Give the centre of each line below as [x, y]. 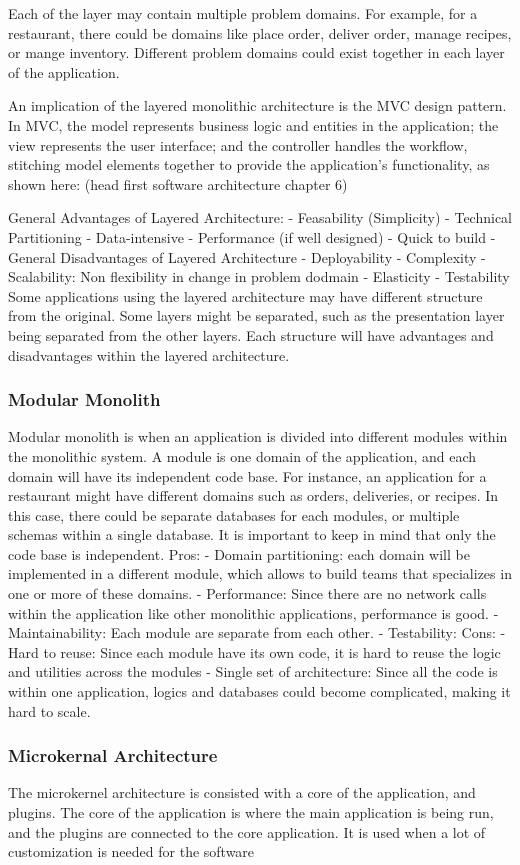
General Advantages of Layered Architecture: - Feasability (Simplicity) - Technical [260, 217]
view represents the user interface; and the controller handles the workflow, [238, 144]
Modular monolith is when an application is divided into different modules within [258, 436]
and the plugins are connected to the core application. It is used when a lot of [247, 831]
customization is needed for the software [131, 851]
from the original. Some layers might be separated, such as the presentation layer [256, 315]
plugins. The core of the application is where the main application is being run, [251, 812]
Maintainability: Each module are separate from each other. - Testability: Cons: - [257, 632]
